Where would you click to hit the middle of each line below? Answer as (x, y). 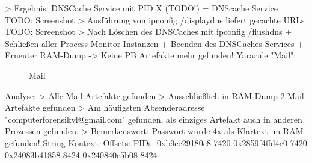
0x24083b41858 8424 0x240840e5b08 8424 (81, 154)
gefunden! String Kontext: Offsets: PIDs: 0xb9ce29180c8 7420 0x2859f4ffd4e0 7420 (156, 142)
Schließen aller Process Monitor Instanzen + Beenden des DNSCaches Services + (154, 43)
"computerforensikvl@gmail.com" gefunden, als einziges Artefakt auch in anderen (154, 119)
